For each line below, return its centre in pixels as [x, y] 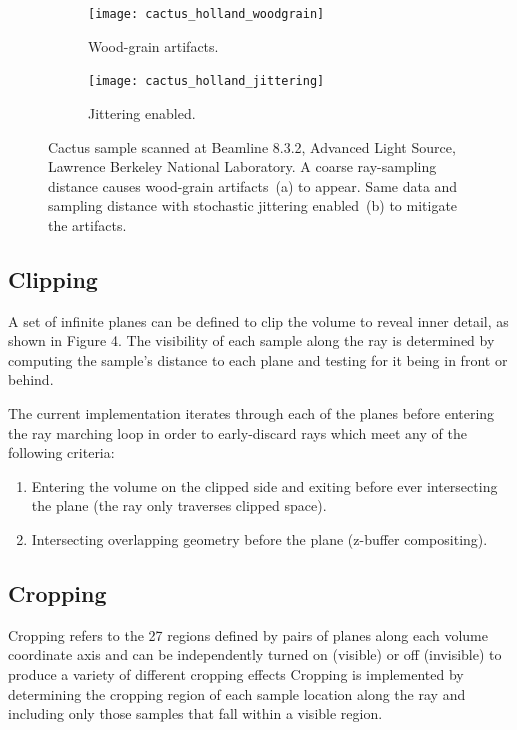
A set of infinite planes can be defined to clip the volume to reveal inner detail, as [258, 320]
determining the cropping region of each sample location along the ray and [237, 693]
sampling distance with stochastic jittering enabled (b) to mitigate [253, 205]
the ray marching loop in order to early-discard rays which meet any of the [237, 432]
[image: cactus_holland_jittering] [206, 81]
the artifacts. [87, 224]
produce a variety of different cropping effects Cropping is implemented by [236, 674]
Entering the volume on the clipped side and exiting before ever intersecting [264, 485]
